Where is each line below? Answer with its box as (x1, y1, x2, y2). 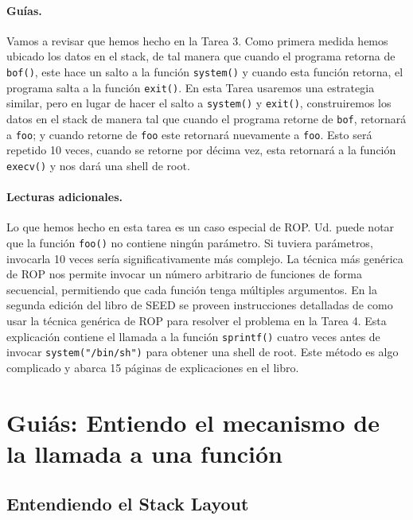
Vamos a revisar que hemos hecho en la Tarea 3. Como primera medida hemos (6, 32, 388, 49)
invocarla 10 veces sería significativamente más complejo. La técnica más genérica (6, 250, 403, 266)
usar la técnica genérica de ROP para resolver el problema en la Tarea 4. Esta (6, 312, 387, 328)
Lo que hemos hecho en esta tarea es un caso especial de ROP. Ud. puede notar (6, 219, 395, 235)
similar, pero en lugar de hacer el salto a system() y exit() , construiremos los (6, 95, 392, 111)
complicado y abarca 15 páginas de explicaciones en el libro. (6, 359, 299, 375)
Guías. (6, 2, 42, 18)
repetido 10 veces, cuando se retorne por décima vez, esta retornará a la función (6, 142, 396, 158)
